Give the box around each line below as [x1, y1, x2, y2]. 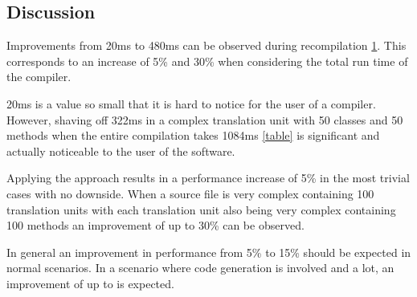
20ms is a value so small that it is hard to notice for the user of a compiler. [6, 95, 376, 112]
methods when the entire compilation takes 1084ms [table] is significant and [6, 127, 380, 144]
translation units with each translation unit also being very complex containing [6, 201, 396, 218]
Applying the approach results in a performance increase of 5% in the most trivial [6, 169, 410, 186]
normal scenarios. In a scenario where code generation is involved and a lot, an [6, 259, 395, 276]
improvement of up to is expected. [6, 275, 174, 291]
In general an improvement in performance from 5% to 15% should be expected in [6, 243, 411, 260]
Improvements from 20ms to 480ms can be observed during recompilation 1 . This [6, 37, 407, 54]
